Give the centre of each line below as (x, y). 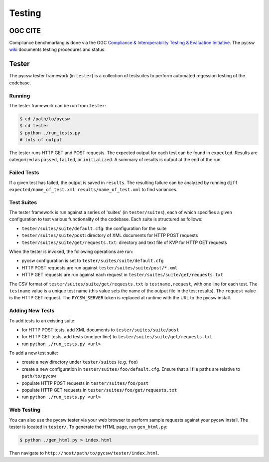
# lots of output (41, 140)
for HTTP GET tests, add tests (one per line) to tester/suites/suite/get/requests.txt (117, 337)
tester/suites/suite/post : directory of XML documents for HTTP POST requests (110, 235)
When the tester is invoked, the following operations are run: (71, 251)
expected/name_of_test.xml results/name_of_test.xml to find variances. (93, 189)
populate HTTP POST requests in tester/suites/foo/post (85, 383)
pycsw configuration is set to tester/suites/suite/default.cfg (93, 261)
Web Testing (25, 410)
